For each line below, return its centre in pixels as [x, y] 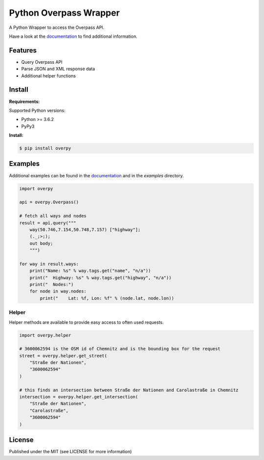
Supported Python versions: [37, 110]
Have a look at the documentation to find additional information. [73, 36]
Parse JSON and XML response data [58, 69]
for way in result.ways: [49, 264]
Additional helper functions [48, 75]
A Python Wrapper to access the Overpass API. [57, 27]
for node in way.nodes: [58, 291]
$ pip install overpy [45, 148]
